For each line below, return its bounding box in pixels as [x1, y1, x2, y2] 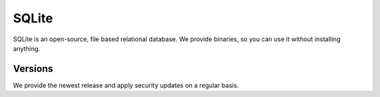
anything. [13, 44, 41, 52]
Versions [13, 63, 53, 75]
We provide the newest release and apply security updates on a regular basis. [13, 81, 239, 89]
